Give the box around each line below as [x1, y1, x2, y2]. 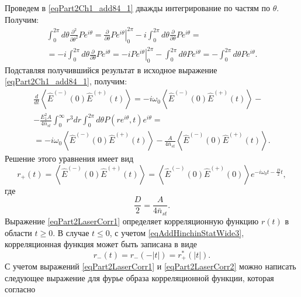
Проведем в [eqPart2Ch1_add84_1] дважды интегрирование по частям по [5, 2, 271, 13]
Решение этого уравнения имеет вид [5, 152, 134, 165]
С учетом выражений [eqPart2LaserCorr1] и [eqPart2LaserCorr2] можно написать [5, 260, 296, 272]
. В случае [53, 226, 89, 238]
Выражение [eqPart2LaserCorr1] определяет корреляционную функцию [5, 214, 259, 227]
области [5, 226, 32, 238]
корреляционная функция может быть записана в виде [5, 238, 198, 250]
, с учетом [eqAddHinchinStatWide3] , [109, 226, 244, 238]
